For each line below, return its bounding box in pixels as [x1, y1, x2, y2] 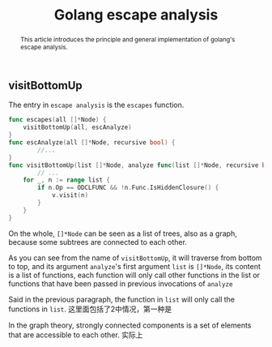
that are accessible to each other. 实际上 [8, 330, 143, 340]
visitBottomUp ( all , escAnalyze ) [23, 123, 132, 131]
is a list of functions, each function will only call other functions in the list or [8, 270, 261, 280]
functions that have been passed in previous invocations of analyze [8, 278, 233, 289]
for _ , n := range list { [23, 176, 111, 184]
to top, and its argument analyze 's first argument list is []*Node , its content [8, 261, 261, 271]
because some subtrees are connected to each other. [8, 237, 188, 246]
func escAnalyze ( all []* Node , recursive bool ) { [8, 139, 176, 147]
